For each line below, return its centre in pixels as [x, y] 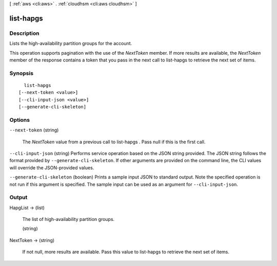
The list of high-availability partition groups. [68, 219]
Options [20, 120]
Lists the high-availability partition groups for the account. [71, 43]
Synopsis [21, 73]
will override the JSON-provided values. [52, 168]
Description [24, 33]
